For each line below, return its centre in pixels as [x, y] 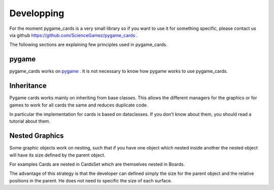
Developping [37, 13]
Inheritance [28, 86]
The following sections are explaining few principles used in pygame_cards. [88, 45]
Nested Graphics [37, 136]
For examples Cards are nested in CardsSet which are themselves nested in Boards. [97, 164]
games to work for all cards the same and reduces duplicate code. [79, 105]
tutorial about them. [30, 121]
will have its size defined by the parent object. [57, 155]
